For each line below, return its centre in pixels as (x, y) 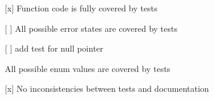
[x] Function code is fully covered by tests (81, 8)
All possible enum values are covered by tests (88, 68)
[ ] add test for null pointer (54, 48)
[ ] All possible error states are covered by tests (91, 28)
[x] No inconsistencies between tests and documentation (107, 88)
